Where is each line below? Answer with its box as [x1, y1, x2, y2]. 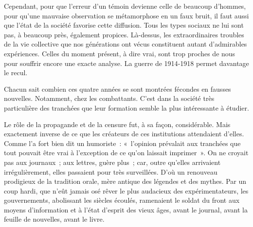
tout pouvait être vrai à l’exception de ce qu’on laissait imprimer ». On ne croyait [4, 147, 249, 158]
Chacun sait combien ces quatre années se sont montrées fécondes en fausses [4, 83, 231, 94]
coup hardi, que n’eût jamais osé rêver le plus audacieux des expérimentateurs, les [4, 185, 249, 195]
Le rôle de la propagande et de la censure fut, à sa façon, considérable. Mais [4, 119, 231, 129]
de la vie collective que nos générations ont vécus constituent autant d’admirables [4, 39, 247, 49]
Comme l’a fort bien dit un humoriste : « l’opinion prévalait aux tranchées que [4, 138, 241, 148]
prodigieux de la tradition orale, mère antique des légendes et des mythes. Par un [4, 176, 247, 186]
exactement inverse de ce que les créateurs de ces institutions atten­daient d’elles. [4, 129, 244, 139]
